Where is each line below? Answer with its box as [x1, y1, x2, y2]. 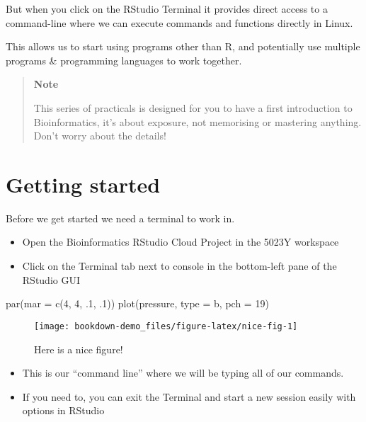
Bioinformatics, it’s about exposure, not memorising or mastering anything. [33, 114, 362, 129]
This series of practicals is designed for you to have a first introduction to [33, 100, 353, 115]
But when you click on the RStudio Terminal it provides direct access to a [6, 1, 328, 16]
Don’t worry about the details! [33, 128, 166, 143]
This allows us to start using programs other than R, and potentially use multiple [6, 39, 360, 54]
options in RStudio [22, 403, 105, 418]
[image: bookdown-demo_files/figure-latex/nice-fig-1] [34, 321, 298, 331]
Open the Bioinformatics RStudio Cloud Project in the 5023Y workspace [22, 234, 339, 249]
